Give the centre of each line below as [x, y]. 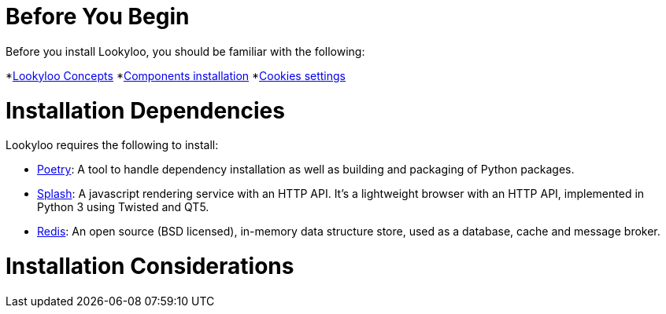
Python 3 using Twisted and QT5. [123, 207]
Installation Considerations [150, 266]
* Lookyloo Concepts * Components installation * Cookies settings [176, 75]
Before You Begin [98, 16]
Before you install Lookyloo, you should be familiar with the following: [185, 51]
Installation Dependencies [145, 110]
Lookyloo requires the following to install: [112, 145]
